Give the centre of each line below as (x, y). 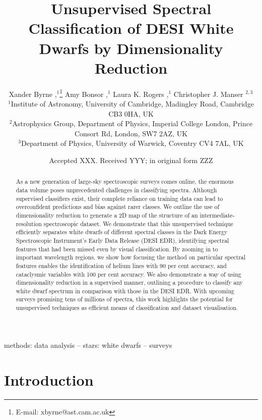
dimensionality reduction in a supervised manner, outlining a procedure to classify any (129, 282)
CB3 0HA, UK (131, 113)
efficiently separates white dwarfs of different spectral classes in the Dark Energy (122, 232)
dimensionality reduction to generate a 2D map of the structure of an (107, 215)
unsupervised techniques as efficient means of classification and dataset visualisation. (127, 308)
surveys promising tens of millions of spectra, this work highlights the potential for (124, 299)
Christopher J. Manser (208, 94)
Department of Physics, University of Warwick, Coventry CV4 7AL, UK (133, 143)
